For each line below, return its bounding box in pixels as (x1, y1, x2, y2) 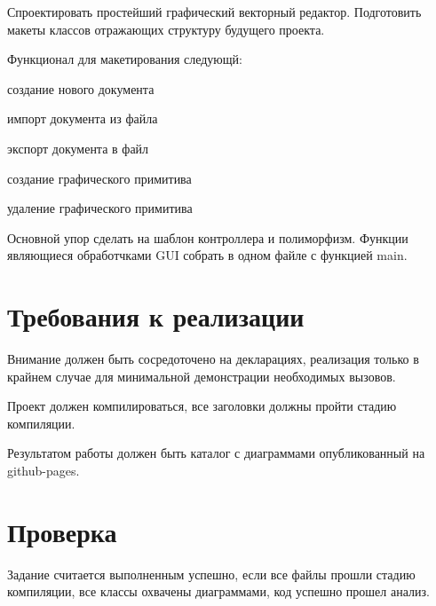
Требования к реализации (7, 298, 305, 334)
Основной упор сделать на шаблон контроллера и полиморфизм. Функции (7, 228, 408, 247)
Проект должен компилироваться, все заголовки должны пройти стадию (7, 397, 397, 415)
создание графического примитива (7, 169, 192, 187)
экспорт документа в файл (7, 138, 149, 157)
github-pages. (7, 461, 80, 480)
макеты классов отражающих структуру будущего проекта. (7, 20, 325, 38)
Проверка (7, 513, 117, 549)
